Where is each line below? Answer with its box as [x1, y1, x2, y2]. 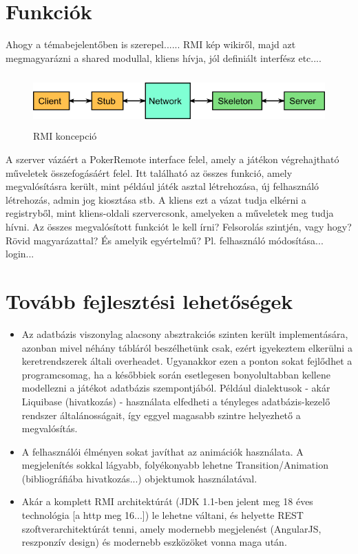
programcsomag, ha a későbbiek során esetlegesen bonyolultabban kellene [21, 367, 330, 381]
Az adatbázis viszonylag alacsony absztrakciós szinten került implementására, [21, 326, 348, 341]
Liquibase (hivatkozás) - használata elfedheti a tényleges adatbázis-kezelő [21, 394, 330, 408]
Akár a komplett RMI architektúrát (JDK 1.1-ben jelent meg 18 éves [21, 494, 313, 509]
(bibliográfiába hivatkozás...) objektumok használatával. [21, 471, 257, 485]
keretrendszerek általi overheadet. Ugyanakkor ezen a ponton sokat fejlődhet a [21, 354, 352, 368]
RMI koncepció [33, 129, 97, 143]
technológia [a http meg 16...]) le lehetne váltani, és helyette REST [21, 508, 304, 522]
